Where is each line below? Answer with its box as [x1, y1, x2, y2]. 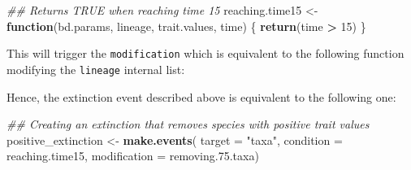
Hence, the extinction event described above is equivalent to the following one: [6, 88, 396, 105]
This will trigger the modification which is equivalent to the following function [6, 45, 405, 62]
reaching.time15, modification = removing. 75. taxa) [6, 147, 259, 164]
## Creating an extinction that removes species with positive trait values [6, 116, 370, 133]
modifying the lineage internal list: [6, 60, 185, 77]
